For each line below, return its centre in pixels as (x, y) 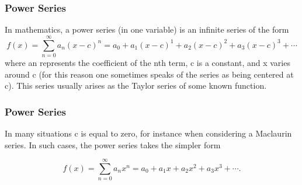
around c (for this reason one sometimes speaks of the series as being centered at (149, 74)
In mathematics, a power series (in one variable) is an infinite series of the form (147, 29)
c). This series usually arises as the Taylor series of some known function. (136, 85)
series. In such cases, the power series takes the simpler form (113, 144)
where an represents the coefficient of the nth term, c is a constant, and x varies (147, 62)
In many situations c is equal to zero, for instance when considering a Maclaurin (148, 133)
